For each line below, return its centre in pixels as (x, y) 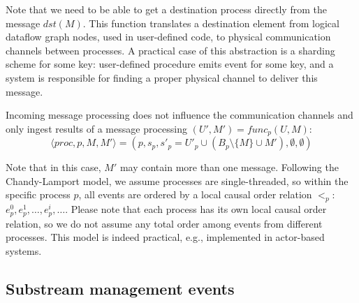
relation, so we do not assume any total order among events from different (164, 223)
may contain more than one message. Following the (229, 167)
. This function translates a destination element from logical (211, 23)
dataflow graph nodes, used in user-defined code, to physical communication (168, 37)
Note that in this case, (53, 167)
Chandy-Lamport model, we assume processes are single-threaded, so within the (177, 180)
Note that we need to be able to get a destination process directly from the (166, 9)
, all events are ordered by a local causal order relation (195, 194)
